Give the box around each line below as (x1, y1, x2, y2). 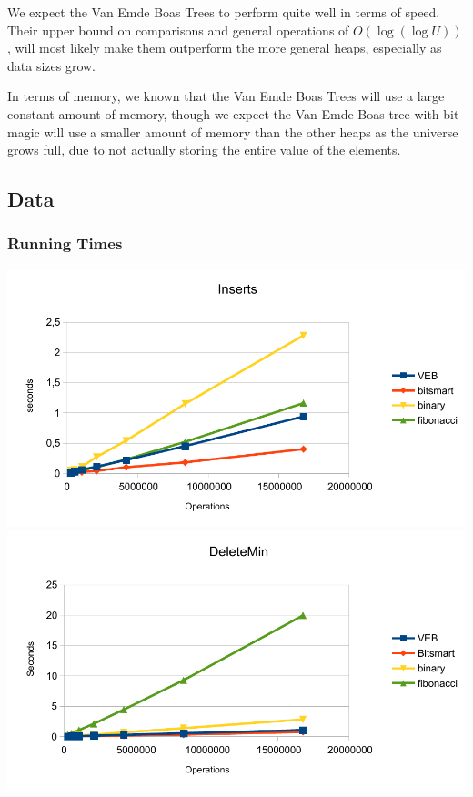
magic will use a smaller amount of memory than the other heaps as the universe (7, 122, 458, 141)
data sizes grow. (7, 55, 96, 75)
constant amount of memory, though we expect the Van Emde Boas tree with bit (7, 104, 459, 123)
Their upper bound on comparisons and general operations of (7, 20, 349, 39)
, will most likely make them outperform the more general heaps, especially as (7, 38, 442, 57)
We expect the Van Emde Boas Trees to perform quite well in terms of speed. (7, 3, 440, 21)
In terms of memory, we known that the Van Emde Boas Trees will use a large (7, 86, 445, 106)
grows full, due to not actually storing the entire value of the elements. (7, 140, 401, 159)
